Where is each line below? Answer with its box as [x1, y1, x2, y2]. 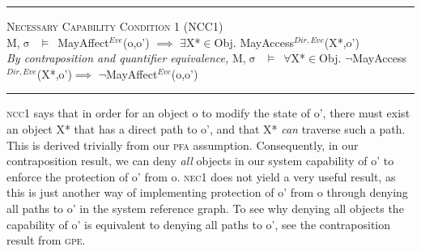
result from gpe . [6, 232, 86, 249]
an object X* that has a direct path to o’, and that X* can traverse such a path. [6, 120, 406, 137]
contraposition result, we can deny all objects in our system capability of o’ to [6, 152, 394, 169]
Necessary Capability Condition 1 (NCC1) [6, 18, 223, 34]
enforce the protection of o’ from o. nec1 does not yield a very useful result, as [6, 168, 396, 185]
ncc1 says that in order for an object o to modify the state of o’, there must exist [6, 104, 410, 121]
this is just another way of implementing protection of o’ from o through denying [6, 184, 408, 201]
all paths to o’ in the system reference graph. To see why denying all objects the [6, 199, 404, 216]
